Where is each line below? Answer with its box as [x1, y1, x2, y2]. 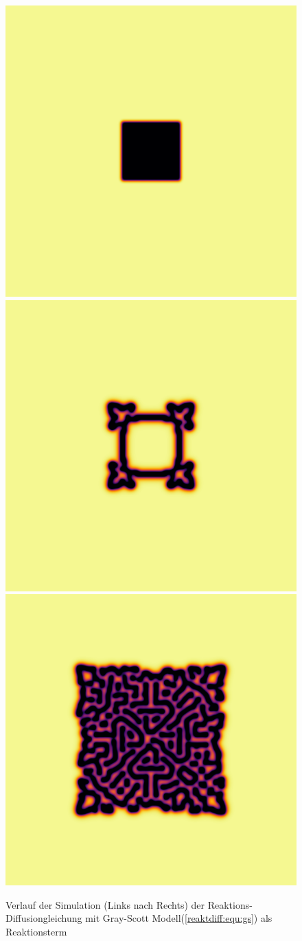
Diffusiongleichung [5, 911, 82, 925]
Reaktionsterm [5, 924, 67, 938]
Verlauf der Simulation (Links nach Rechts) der [5, 897, 205, 911]
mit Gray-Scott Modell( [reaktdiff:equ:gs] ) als [85, 911, 272, 925]
